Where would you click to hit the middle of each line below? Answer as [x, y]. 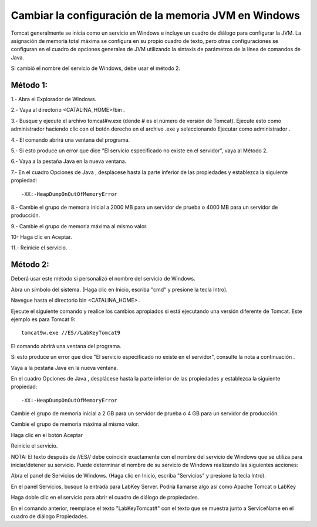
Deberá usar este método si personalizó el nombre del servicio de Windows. [103, 279]
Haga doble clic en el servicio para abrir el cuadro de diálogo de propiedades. [105, 498]
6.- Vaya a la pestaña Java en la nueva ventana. [69, 161]
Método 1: [29, 85]
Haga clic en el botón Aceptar [47, 435]
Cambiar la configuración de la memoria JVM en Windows [156, 15]
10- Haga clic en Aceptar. [41, 237]
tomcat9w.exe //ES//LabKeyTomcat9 [71, 333]
